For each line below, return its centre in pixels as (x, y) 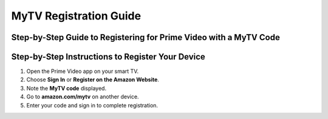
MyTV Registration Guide (76, 16)
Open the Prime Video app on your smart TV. (83, 71)
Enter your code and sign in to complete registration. (92, 105)
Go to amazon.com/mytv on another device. (83, 97)
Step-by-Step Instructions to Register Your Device (108, 57)
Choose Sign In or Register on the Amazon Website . (93, 80)
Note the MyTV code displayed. (66, 88)
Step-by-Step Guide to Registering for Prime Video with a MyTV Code (146, 37)
